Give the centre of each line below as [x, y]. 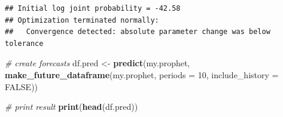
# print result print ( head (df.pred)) [71, 107]
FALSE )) [22, 86]
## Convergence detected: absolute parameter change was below [138, 32]
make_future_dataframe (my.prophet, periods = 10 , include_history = [142, 74]
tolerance [24, 43]
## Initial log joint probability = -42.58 [93, 8]
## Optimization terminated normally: [82, 20]
